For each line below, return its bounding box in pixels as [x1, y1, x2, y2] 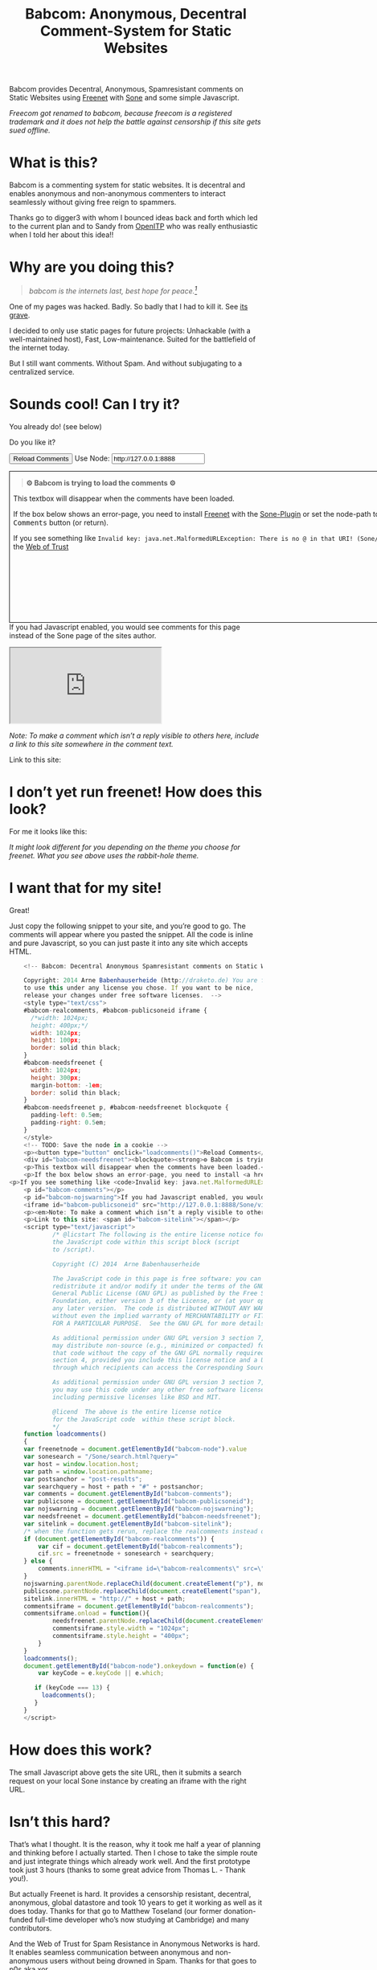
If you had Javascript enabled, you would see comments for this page [9, 622, 240, 632]
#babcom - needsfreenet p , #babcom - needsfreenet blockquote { [23, 1104, 229, 1112]
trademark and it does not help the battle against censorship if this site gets [9, 117, 261, 127]
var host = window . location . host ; [23, 1460, 139, 1468]
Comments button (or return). [13, 518, 109, 527]
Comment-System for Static [39, 22, 232, 40]
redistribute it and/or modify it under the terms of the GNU [51, 1282, 265, 1290]
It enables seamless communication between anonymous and [9, 1947, 214, 1957]
